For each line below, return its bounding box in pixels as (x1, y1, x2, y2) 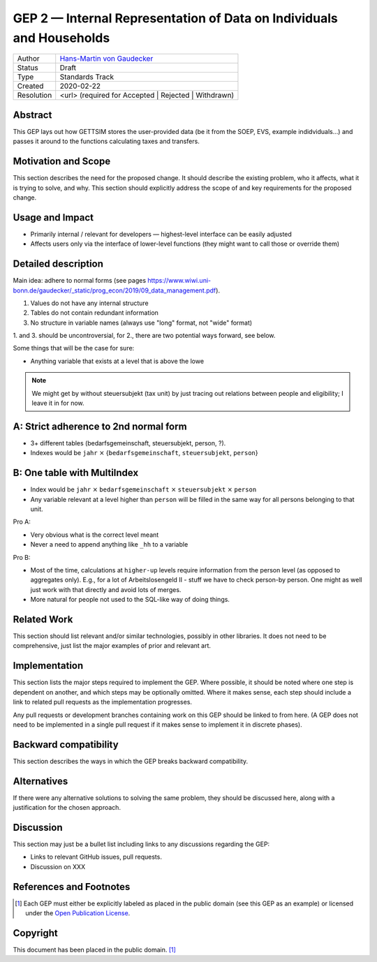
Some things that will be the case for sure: (13, 344, 135, 353)
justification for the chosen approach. (13, 804, 121, 812)
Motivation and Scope (13, 156, 111, 168)
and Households (13, 30, 110, 45)
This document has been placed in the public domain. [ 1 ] (13, 946, 176, 954)
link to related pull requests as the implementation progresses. (13, 698, 192, 706)
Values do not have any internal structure (30, 299, 149, 307)
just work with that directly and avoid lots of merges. (30, 585, 182, 593)
